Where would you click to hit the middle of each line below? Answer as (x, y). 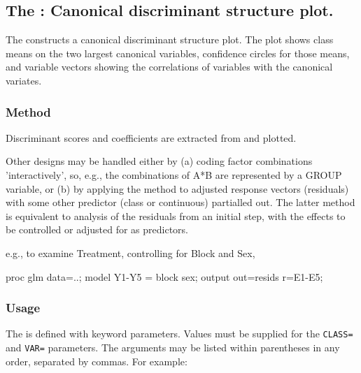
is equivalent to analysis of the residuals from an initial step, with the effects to (176, 215)
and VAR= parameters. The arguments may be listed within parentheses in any (173, 348)
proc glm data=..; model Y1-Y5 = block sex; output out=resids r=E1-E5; (164, 276)
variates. (24, 80)
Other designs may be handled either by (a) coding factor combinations (159, 161)
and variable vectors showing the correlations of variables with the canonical (169, 67)
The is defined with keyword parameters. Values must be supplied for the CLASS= (179, 334)
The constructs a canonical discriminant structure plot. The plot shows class (170, 39)
